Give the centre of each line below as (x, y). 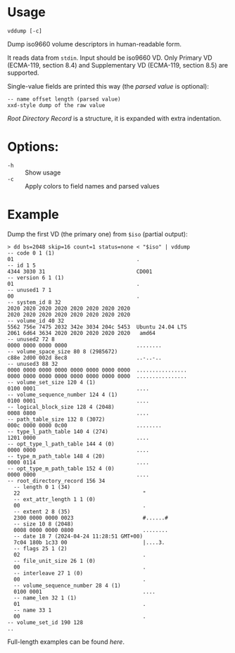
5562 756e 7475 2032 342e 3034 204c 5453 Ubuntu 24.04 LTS (97, 327)
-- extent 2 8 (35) (42, 512)
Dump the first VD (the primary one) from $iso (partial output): (97, 234)
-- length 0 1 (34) (42, 487)
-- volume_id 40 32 (36, 321)
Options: (33, 147)
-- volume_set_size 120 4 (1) (52, 382)
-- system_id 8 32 (34, 302)
